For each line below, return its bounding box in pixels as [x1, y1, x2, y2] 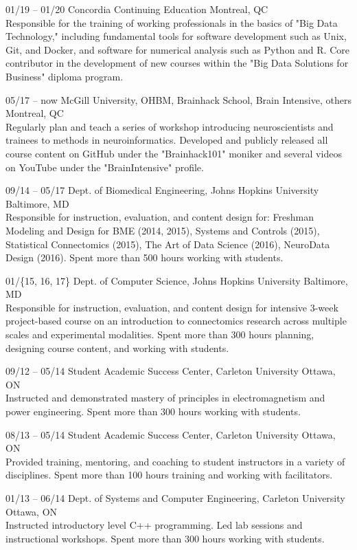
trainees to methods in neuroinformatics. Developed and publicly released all [5, 133, 328, 147]
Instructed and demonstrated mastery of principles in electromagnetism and [5, 390, 325, 405]
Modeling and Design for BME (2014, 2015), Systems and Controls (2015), [5, 223, 320, 237]
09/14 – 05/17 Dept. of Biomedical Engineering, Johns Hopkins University [5, 183, 319, 197]
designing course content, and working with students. [5, 340, 229, 355]
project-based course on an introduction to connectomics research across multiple [5, 313, 347, 328]
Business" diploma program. [5, 69, 124, 83]
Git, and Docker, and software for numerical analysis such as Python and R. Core [5, 42, 349, 56]
